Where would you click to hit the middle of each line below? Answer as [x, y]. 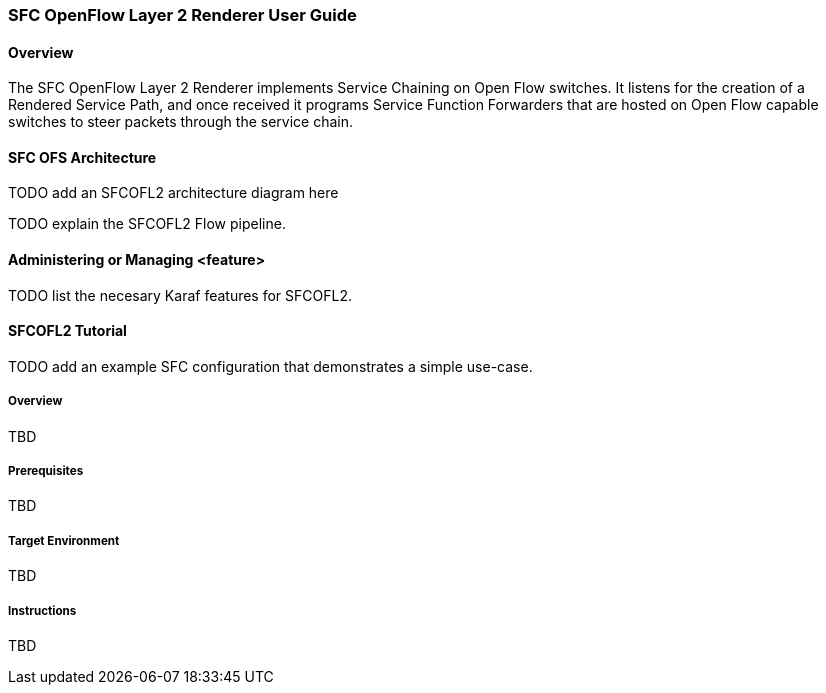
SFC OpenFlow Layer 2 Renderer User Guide [182, 15]
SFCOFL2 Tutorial [67, 331]
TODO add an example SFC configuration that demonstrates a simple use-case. [270, 366]
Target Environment [64, 540]
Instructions [42, 610]
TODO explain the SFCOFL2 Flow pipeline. [147, 224]
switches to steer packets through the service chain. [181, 122]
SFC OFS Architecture [82, 157]
